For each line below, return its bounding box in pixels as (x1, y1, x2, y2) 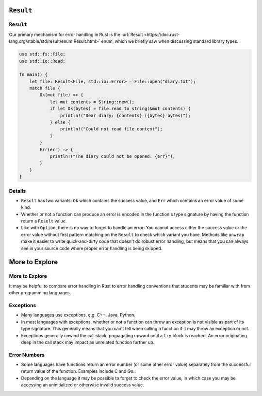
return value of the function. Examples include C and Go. (21, 368, 135, 374)
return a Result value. (21, 218, 67, 224)
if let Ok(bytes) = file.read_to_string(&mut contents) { (49, 106, 191, 111)
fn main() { (19, 72, 48, 77)
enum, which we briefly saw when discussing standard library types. (101, 38, 239, 44)
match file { (29, 86, 61, 91)
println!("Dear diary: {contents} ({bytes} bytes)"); (60, 112, 191, 118)
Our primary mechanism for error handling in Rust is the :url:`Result (9, 32, 143, 37)
